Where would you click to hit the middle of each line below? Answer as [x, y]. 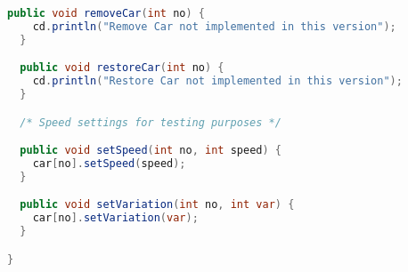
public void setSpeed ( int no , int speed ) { [151, 151]
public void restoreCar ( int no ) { [122, 68]
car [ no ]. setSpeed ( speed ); [109, 163]
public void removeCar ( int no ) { [106, 13]
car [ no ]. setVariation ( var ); [115, 218]
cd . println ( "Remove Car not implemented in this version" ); [214, 26]
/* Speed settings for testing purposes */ [151, 122]
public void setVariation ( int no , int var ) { [157, 205]
